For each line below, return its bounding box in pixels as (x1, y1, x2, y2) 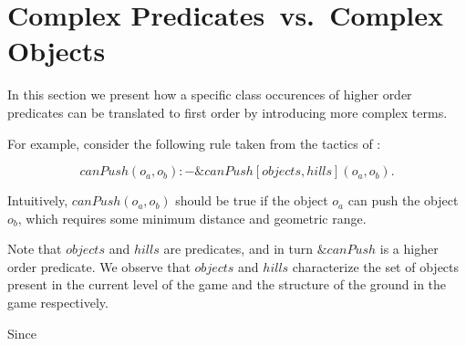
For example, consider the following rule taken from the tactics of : (7, 133, 381, 152)
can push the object (347, 191, 459, 210)
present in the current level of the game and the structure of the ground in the (7, 275, 447, 294)
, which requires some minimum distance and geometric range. (17, 208, 367, 227)
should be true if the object (175, 191, 328, 210)
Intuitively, (7, 191, 68, 210)
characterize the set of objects (292, 257, 460, 276)
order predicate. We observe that (7, 257, 191, 276)
